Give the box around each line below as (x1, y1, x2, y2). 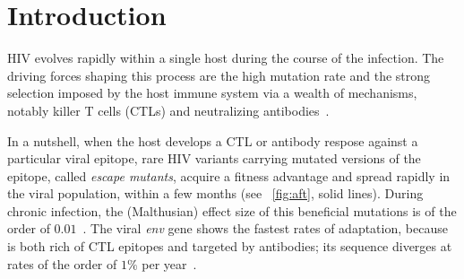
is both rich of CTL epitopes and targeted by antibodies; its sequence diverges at (7, 237, 452, 256)
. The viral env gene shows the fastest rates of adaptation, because (82, 219, 448, 238)
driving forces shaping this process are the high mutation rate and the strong (7, 65, 431, 84)
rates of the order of (7, 254, 117, 273)
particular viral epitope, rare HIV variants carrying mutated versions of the (7, 149, 421, 168)
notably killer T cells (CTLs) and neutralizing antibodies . (7, 100, 330, 119)
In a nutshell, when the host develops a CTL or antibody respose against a (7, 131, 418, 150)
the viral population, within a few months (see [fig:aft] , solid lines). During (7, 184, 424, 203)
